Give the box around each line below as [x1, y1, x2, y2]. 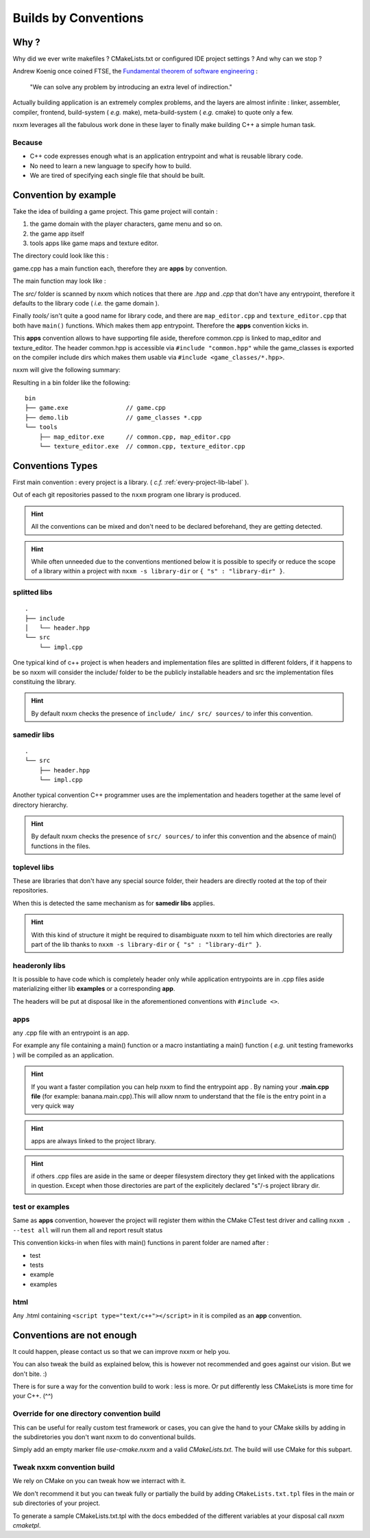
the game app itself [29, 229, 85, 238]
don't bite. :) [12, 1370, 47, 1378]
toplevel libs [12, 862, 54, 872]
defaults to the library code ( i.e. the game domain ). [12, 299, 160, 307]
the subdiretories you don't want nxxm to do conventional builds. [12, 1432, 197, 1441]
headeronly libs [12, 961, 66, 970]
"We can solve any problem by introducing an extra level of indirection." [29, 82, 232, 91]
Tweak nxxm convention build [12, 1462, 115, 1472]
